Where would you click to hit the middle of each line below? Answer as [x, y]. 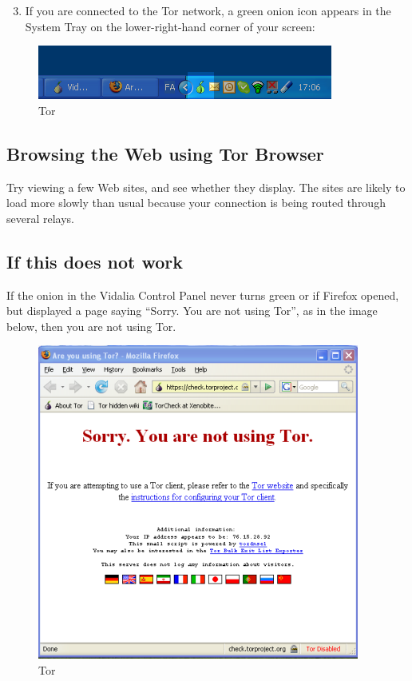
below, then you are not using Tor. [91, 326]
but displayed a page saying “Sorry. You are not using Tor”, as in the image [192, 311]
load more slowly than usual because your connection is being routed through [196, 203]
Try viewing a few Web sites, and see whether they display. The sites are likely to [206, 187]
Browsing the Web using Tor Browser [165, 153]
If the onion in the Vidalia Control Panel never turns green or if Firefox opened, [203, 295]
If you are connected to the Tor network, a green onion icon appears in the [208, 10]
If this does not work [95, 261]
